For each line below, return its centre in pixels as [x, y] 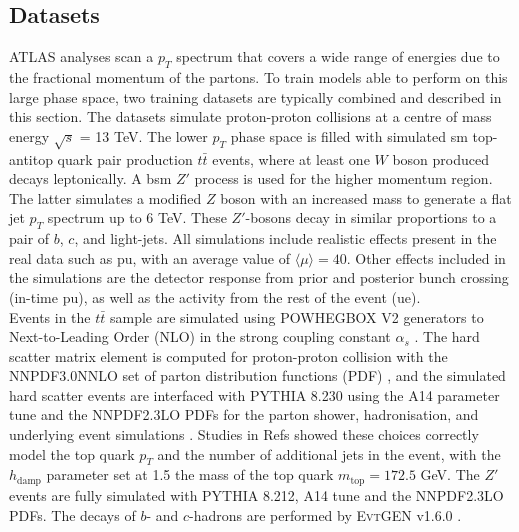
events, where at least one [291, 158]
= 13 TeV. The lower [143, 135]
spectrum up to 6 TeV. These [137, 217]
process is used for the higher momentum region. [343, 178]
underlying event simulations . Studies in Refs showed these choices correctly [244, 434]
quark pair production [125, 158]
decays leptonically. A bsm [90, 178]
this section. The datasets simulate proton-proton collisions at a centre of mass [250, 116]
